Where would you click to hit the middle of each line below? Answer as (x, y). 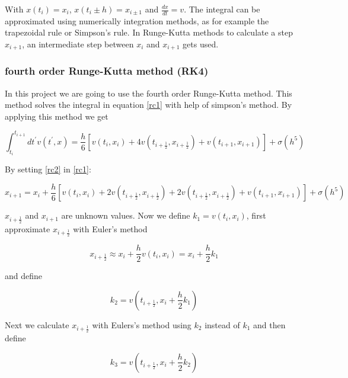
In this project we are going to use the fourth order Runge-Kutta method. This (149, 93)
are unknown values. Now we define (126, 215)
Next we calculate (37, 324)
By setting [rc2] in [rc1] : (48, 169)
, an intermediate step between (78, 44)
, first (256, 215)
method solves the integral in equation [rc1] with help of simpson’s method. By (149, 105)
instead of (222, 324)
